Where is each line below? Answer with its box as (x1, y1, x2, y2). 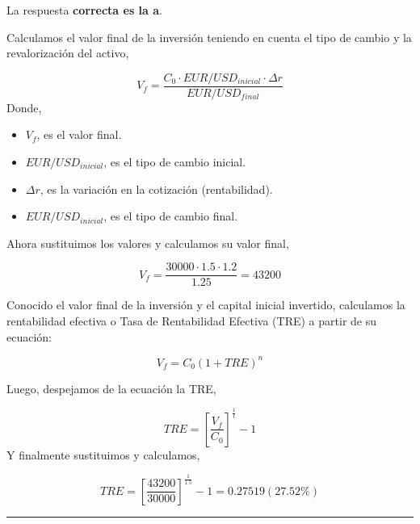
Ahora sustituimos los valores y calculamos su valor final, (6, 234, 289, 251)
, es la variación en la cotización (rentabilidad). (40, 180, 273, 197)
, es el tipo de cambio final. (103, 208, 238, 224)
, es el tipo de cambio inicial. (103, 153, 246, 170)
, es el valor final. (36, 126, 122, 143)
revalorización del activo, (6, 44, 129, 61)
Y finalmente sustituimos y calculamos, (6, 446, 200, 463)
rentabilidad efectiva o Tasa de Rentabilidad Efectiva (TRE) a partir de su (6, 312, 377, 329)
